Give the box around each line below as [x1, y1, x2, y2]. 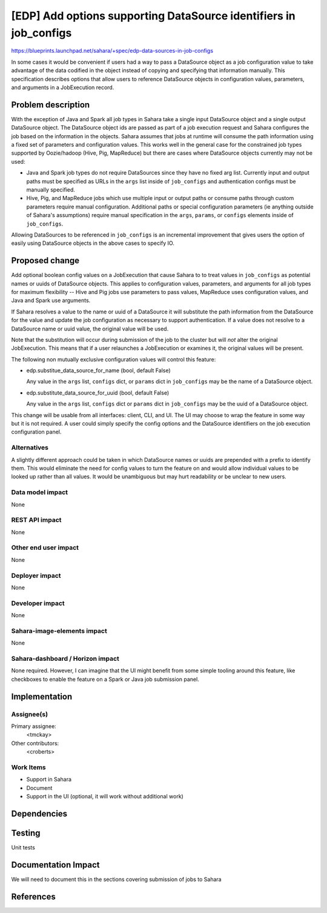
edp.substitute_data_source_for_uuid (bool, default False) [26, 389, 170, 396]
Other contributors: [11, 740, 59, 747]
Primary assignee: [11, 722, 57, 730]
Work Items [11, 763, 46, 771]
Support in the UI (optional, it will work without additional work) [26, 792, 184, 800]
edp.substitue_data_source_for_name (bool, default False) [26, 367, 171, 374]
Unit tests [11, 843, 36, 851]
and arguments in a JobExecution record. [11, 84, 114, 91]
